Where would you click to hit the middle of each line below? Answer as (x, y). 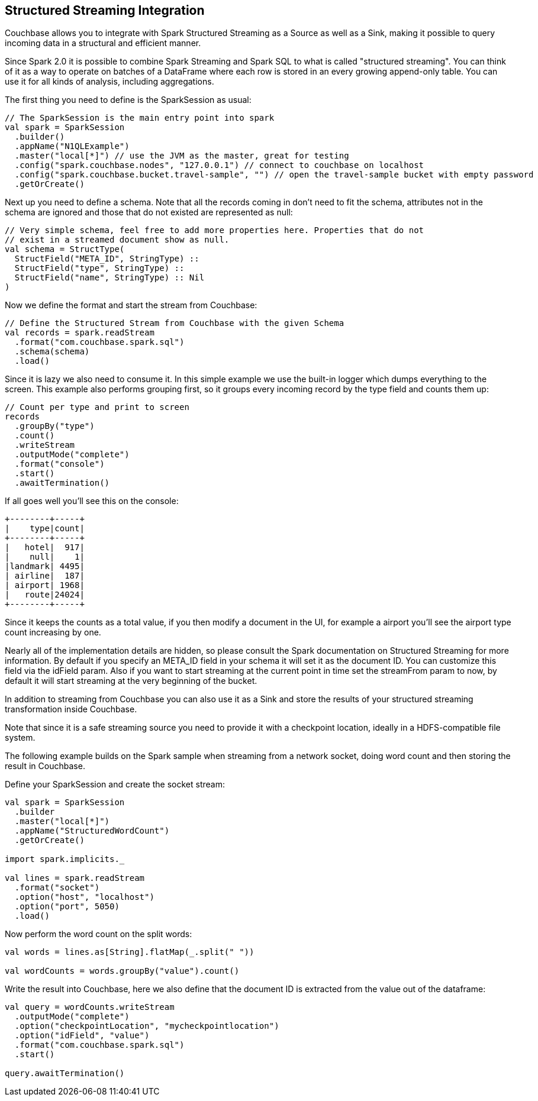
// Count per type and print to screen (97, 407)
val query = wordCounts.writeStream (90, 1007)
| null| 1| (45, 557)
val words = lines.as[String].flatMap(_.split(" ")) (130, 952)
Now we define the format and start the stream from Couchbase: (131, 305)
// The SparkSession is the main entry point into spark (140, 118)
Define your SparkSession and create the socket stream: (115, 784)
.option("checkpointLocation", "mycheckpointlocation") (147, 1026)
